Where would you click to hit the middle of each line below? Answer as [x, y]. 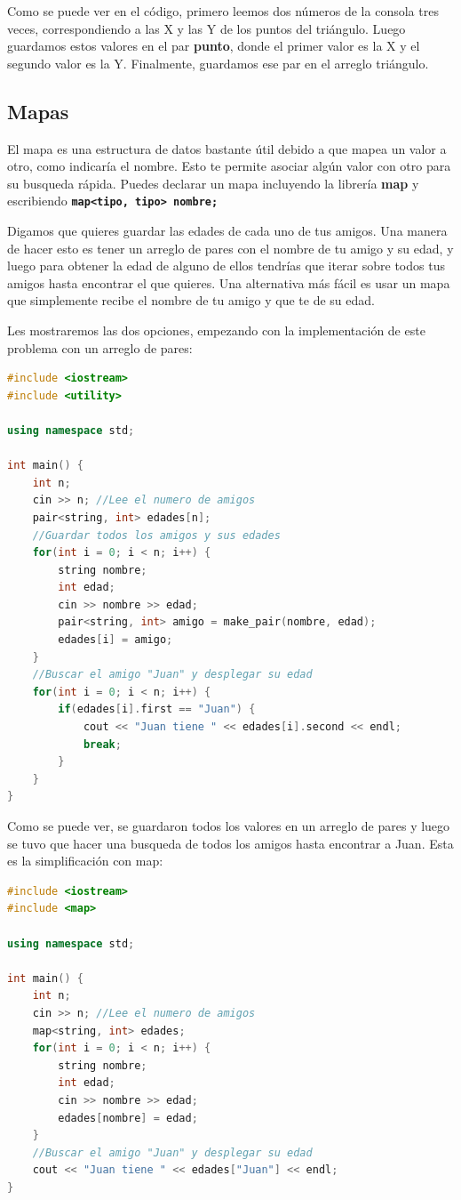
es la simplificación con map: [85, 861]
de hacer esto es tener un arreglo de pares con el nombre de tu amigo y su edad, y [230, 248]
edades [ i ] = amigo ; [115, 640]
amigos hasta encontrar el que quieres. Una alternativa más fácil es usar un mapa [229, 282]
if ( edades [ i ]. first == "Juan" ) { [157, 709]
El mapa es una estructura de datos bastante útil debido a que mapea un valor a [227, 148]
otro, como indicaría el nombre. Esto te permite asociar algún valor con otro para [229, 166]
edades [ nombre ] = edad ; [128, 1118]
